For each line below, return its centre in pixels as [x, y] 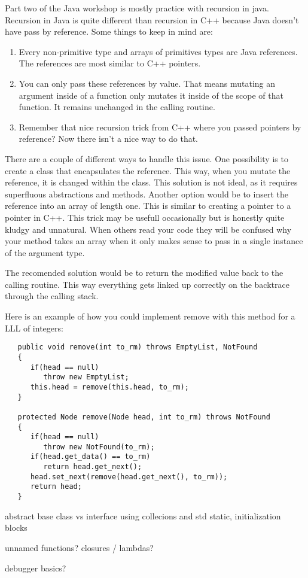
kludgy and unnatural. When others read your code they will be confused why [148, 229]
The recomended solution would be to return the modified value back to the [144, 273]
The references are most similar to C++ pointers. [110, 63]
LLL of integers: [34, 328]
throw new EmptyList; [86, 377]
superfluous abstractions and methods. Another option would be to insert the [147, 194]
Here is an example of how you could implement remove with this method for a [150, 316]
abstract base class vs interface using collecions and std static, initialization [143, 515]
